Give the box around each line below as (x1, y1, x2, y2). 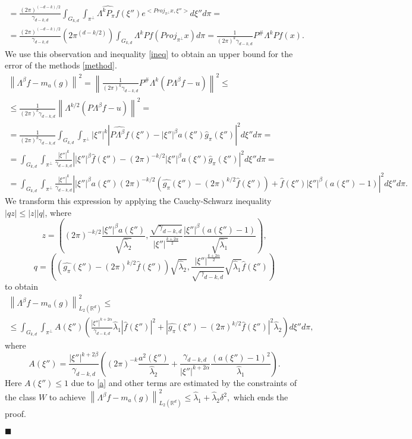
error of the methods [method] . (5, 59, 117, 71)
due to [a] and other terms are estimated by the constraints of (71, 377, 297, 389)
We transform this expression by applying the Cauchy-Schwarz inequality (5, 195, 272, 207)
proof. (5, 407, 26, 420)
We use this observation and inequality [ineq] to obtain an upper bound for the (5, 47, 293, 59)
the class (5, 391, 36, 403)
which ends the (233, 391, 288, 403)
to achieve (49, 391, 86, 403)
